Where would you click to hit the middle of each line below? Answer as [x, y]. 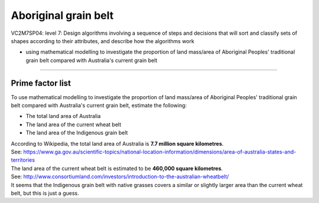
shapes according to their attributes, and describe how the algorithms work [102, 41]
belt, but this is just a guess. [45, 193]
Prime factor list [41, 83]
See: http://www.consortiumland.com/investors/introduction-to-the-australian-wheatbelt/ [120, 176]
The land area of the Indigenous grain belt [77, 133]
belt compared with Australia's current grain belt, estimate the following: [99, 106]
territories [23, 160]
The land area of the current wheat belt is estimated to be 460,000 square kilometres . [117, 168]
